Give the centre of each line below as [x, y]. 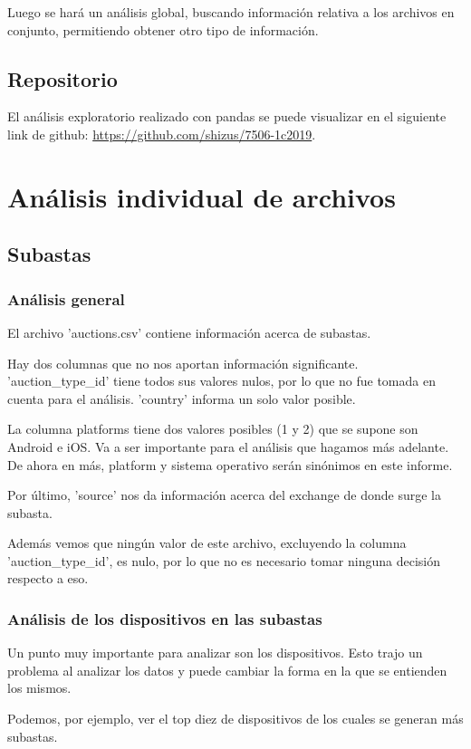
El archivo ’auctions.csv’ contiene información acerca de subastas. [189, 332]
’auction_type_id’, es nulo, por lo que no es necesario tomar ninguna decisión [224, 560]
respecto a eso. [48, 578]
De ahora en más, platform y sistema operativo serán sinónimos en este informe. [230, 464]
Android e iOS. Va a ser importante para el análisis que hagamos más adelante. [228, 446]
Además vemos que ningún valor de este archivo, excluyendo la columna [207, 543]
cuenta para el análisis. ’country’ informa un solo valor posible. [182, 398]
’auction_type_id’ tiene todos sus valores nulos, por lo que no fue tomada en [221, 381]
